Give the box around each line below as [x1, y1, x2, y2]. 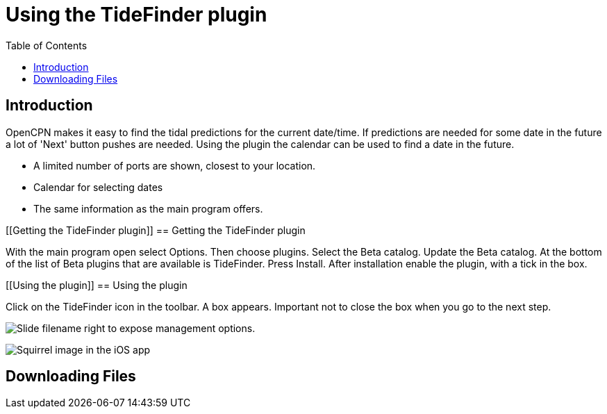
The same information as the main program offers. [33, 202, 263, 215]
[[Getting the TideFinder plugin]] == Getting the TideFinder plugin [6, 224, 306, 236]
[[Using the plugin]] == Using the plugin [6, 279, 188, 291]
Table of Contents [6, 39, 88, 51]
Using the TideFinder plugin [6, 3, 267, 26]
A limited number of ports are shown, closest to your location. [33, 159, 316, 172]
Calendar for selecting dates [33, 181, 163, 193]
